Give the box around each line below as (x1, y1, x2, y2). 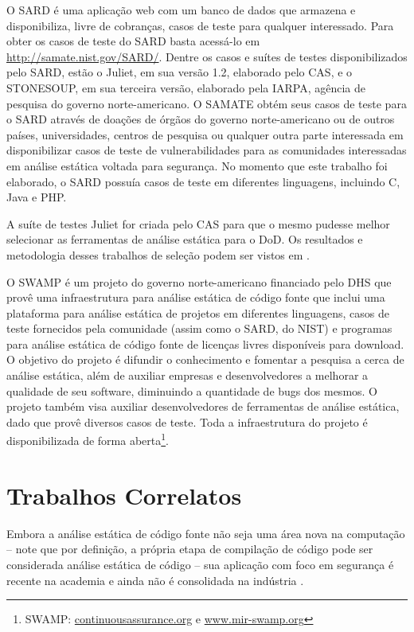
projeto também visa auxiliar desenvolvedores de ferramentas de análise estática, (6, 398, 400, 415)
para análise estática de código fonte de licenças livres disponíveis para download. (6, 335, 404, 352)
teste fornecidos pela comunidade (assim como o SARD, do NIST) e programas (6, 320, 393, 337)
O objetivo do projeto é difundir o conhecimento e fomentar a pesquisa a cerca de (6, 351, 404, 368)
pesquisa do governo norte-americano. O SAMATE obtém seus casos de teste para (6, 95, 407, 111)
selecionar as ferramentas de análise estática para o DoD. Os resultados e (6, 231, 363, 248)
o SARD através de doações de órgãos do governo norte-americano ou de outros (6, 111, 395, 127)
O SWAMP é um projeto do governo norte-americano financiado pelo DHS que (6, 273, 392, 290)
